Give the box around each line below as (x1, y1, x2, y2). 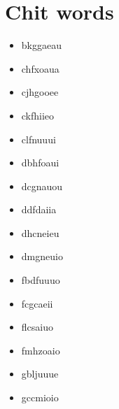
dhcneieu (21, 225, 59, 240)
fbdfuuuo (21, 273, 60, 287)
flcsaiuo (21, 320, 53, 334)
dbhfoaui (21, 155, 59, 170)
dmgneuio (21, 249, 63, 264)
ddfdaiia (21, 202, 57, 217)
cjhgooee (21, 85, 59, 99)
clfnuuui (21, 131, 56, 146)
